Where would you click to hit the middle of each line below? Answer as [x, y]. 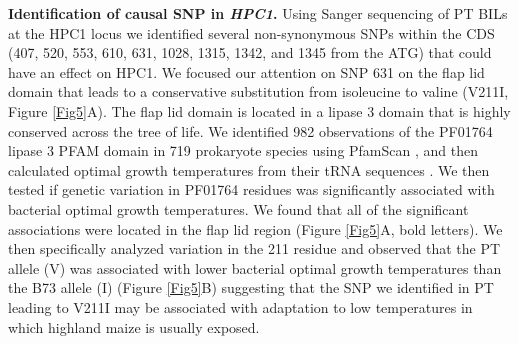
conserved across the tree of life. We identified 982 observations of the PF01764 [250, 130]
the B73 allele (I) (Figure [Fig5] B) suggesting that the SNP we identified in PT [251, 287]
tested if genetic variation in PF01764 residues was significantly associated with [251, 189]
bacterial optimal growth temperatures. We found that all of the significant [238, 208]
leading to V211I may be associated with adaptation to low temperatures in [240, 306]
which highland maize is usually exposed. [134, 326]
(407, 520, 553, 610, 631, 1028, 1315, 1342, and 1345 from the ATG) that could [250, 52]
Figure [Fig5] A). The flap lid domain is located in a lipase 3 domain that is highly [259, 110]
